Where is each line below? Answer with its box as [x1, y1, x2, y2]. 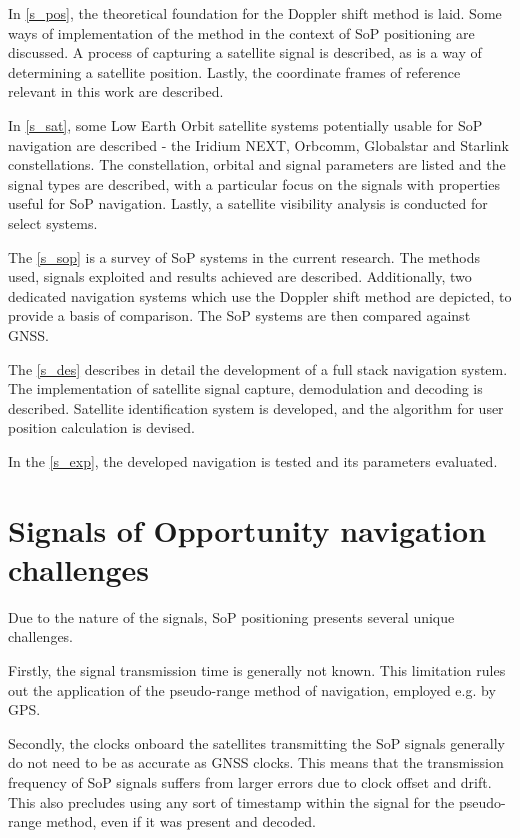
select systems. [8, 212, 98, 233]
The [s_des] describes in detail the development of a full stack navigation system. [8, 358, 508, 379]
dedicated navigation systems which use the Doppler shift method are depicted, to [8, 285, 512, 306]
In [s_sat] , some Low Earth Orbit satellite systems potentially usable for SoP [8, 114, 483, 135]
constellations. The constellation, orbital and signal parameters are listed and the [8, 154, 506, 175]
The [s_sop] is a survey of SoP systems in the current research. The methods [8, 246, 480, 267]
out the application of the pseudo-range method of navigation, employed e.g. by [8, 679, 496, 700]
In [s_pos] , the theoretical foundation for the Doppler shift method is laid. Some [8, 3, 502, 23]
